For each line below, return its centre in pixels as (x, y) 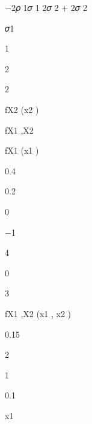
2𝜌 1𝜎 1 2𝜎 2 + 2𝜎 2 (49, 7)
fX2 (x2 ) (22, 109)
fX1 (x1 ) (22, 150)
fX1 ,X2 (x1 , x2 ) (38, 313)
